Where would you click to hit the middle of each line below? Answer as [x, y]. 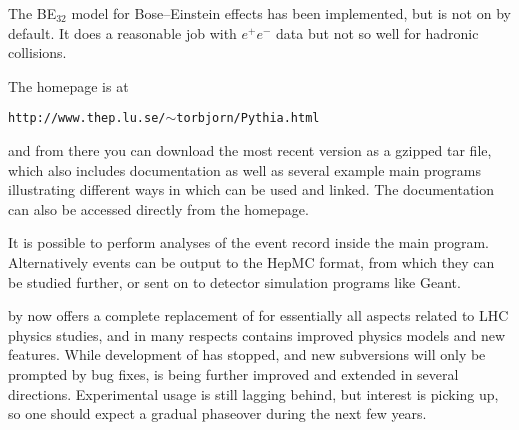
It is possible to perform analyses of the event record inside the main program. [248, 242]
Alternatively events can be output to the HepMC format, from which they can [251, 262]
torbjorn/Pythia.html [248, 118]
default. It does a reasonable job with [122, 32]
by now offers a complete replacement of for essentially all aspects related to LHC [258, 315]
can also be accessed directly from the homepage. [158, 208]
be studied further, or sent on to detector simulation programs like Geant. [234, 281]
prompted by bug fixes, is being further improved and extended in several [233, 373]
